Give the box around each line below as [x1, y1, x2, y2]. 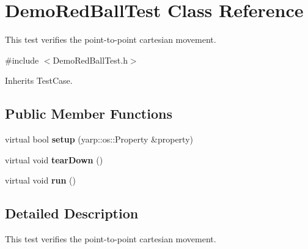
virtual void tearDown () [5, 153, 103, 166]
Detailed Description [5, 204, 139, 223]
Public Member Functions [5, 104, 172, 123]
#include [5, 53, 39, 66]
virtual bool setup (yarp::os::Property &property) [5, 133, 193, 146]
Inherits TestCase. [5, 74, 73, 87]
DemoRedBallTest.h [53, 53, 128, 66]
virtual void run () [5, 174, 76, 187]
